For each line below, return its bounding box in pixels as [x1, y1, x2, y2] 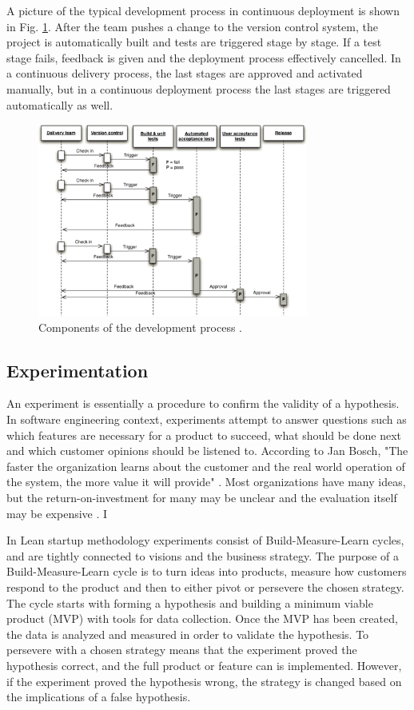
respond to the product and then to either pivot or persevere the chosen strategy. [6, 578, 404, 595]
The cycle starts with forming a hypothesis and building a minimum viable [6, 594, 373, 611]
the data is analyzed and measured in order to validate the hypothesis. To [6, 625, 369, 642]
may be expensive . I [6, 505, 108, 521]
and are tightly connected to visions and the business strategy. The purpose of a [6, 547, 400, 564]
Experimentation [6, 357, 149, 382]
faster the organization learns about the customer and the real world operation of [6, 457, 405, 474]
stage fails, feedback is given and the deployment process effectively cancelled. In [6, 49, 401, 66]
